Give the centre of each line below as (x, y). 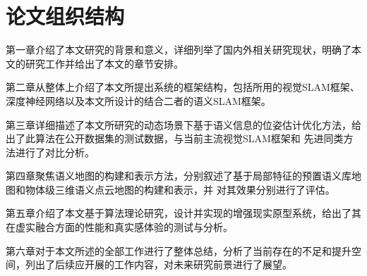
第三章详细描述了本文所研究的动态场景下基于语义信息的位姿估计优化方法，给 (183, 124)
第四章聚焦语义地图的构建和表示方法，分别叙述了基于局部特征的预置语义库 (179, 176)
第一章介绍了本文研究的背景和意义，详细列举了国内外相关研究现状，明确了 (179, 50)
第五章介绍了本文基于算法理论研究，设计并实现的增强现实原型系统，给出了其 (183, 213)
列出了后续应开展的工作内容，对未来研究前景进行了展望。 (158, 264)
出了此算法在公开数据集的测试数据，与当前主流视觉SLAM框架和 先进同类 (175, 138)
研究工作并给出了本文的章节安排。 (104, 63)
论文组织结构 (65, 16)
